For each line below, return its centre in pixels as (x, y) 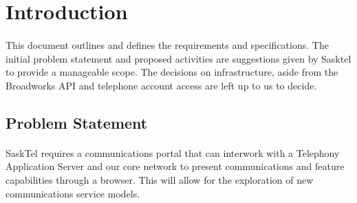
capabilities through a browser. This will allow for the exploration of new (160, 179)
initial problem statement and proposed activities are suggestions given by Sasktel (178, 58)
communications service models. (73, 193)
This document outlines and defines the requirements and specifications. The (167, 44)
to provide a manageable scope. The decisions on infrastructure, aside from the (172, 72)
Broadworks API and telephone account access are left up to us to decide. (161, 85)
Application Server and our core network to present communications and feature (175, 166)
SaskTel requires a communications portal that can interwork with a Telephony (173, 152)
